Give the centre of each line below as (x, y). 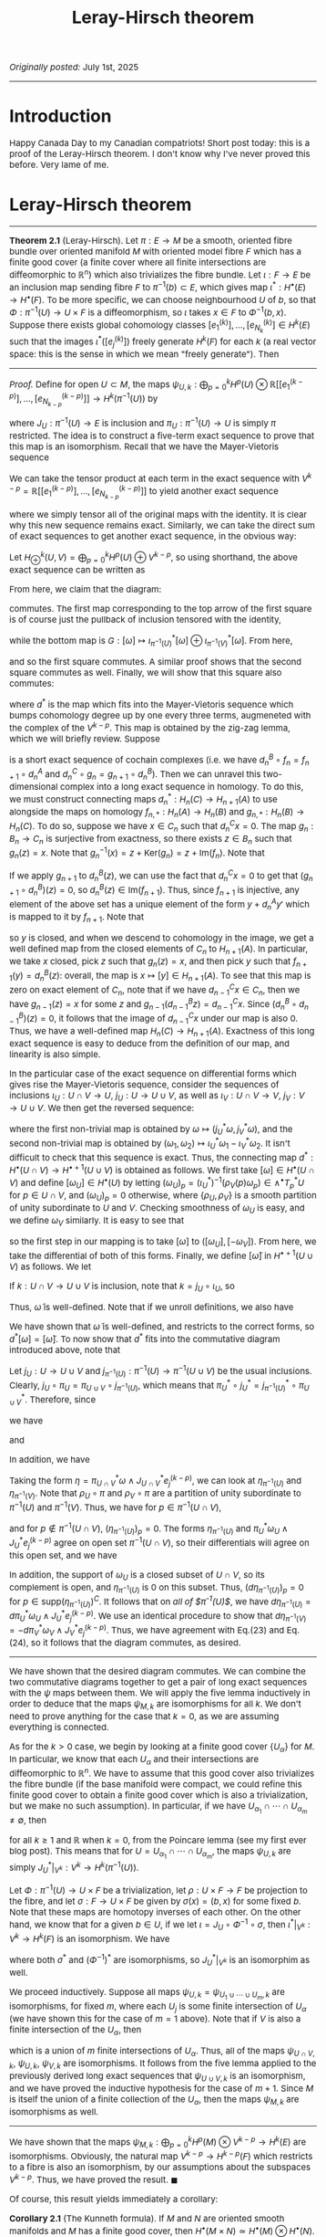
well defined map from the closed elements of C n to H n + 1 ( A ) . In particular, (159, 949)
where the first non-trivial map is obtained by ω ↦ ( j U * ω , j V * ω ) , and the (151, 1129)
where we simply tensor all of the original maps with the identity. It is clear (158, 514)
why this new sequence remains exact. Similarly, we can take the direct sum (162, 525)
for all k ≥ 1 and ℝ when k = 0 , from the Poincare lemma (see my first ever (158, 1840)
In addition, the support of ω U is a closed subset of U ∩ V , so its (137, 1575)
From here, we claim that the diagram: (86, 589)
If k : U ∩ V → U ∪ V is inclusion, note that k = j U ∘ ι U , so (122, 1287)
